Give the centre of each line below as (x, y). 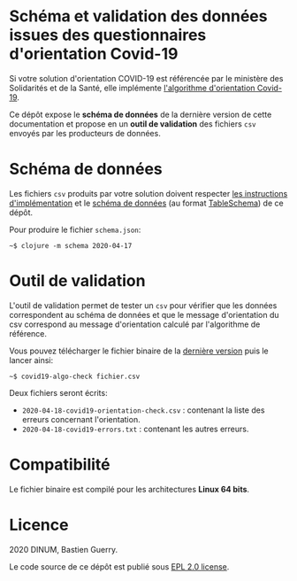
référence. (28, 333)
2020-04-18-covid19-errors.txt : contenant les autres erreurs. (135, 429)
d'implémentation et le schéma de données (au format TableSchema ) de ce (147, 203)
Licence (39, 525)
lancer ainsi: (31, 360)
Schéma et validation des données (138, 16)
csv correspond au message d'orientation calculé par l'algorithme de (135, 324)
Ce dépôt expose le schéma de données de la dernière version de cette (141, 114)
